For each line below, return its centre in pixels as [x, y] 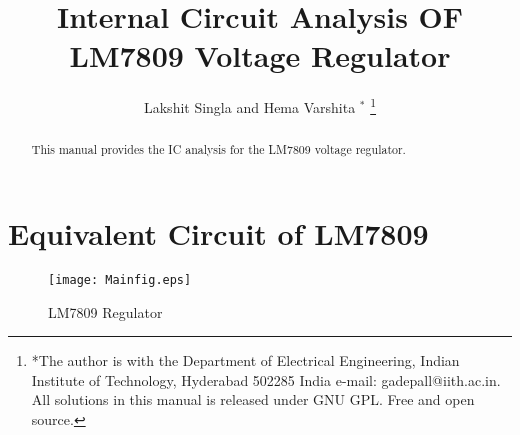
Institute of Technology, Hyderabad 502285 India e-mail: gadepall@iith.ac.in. [266, 379]
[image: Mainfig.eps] [120, 279]
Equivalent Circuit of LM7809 [218, 233]
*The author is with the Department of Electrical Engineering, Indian [245, 360]
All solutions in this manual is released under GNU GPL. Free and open [253, 399]
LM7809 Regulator [105, 311]
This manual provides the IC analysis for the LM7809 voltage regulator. [218, 149]
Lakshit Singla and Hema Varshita [249, 106]
